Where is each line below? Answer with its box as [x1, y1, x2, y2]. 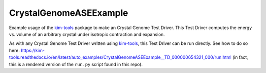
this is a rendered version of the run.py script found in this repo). [9, 61, 143, 67]
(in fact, [232, 54, 248, 60]
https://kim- [20, 47, 45, 53]
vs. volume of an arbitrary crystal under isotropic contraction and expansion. [9, 31, 165, 37]
